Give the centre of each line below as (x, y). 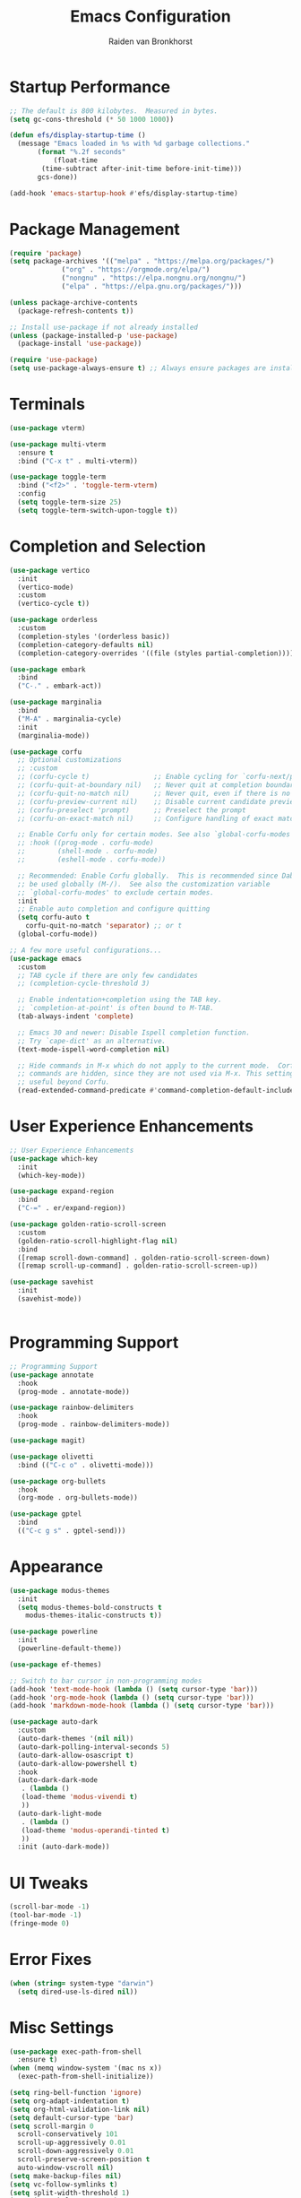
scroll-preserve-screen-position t (84, 2159)
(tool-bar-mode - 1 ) (46, 1916)
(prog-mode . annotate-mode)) (73, 1391)
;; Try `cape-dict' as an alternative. (92, 1041)
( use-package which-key (54, 1158)
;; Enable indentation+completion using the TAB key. (120, 1000)
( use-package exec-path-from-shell (76, 2051)
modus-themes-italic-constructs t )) (94, 1615)
